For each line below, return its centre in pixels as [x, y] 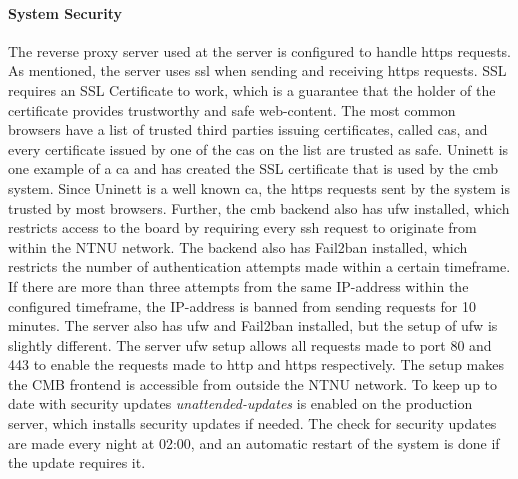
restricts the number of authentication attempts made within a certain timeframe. [259, 266]
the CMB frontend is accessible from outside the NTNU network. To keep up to [253, 383]
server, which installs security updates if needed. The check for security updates [252, 423]
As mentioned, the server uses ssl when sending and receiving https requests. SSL [257, 70]
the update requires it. [77, 462]
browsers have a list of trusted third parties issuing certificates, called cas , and [248, 129]
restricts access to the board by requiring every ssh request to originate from [242, 227]
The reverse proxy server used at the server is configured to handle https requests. [259, 50]
